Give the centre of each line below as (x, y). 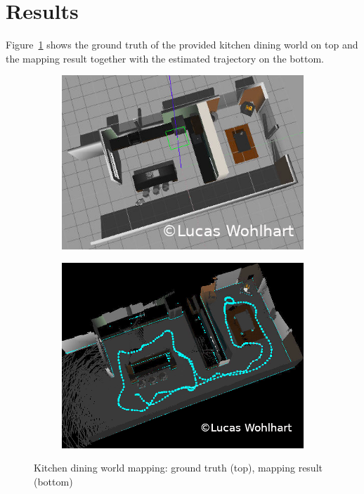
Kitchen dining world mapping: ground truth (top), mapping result (178, 468)
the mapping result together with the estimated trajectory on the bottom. (165, 58)
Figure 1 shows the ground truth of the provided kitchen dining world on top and (182, 45)
